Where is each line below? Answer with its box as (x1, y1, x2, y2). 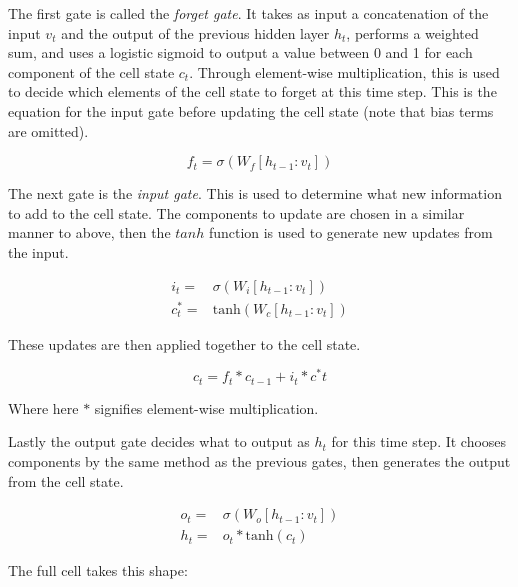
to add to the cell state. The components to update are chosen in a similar (8, 202, 465, 223)
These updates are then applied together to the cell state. (8, 333, 361, 354)
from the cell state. (8, 470, 124, 491)
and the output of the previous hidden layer (61, 22, 330, 43)
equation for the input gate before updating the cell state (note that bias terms (8, 100, 494, 121)
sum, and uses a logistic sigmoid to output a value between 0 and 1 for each (8, 42, 473, 63)
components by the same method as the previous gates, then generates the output (8, 450, 511, 471)
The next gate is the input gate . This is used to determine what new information (8, 183, 502, 204)
